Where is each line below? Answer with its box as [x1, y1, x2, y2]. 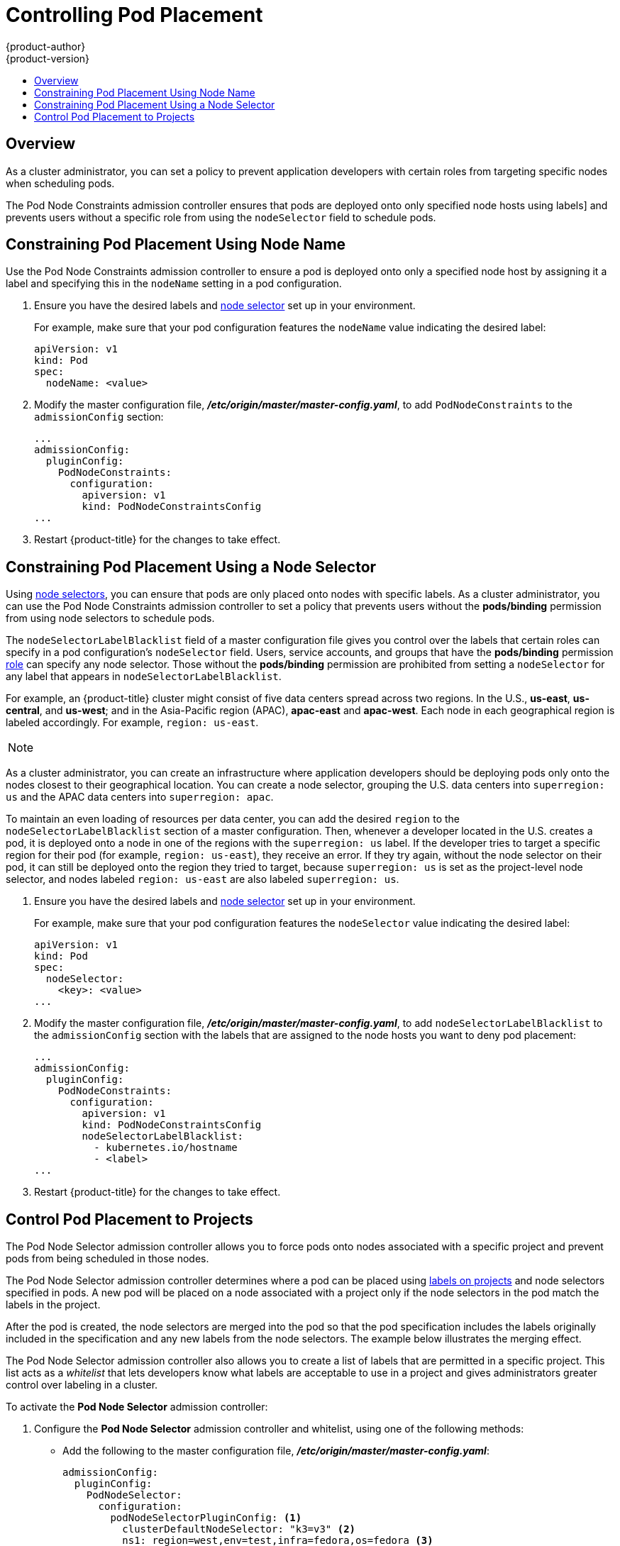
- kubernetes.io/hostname [94, 1142, 238, 1154]
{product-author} [6, 40, 86, 52]
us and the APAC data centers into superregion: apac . [6, 791, 274, 803]
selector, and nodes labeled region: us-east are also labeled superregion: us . [6, 873, 399, 886]
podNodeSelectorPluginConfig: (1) [110, 1512, 302, 1524]
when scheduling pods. [6, 177, 115, 189]
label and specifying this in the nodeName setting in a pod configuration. [6, 277, 342, 290]
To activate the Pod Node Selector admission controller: [6, 1401, 268, 1413]
